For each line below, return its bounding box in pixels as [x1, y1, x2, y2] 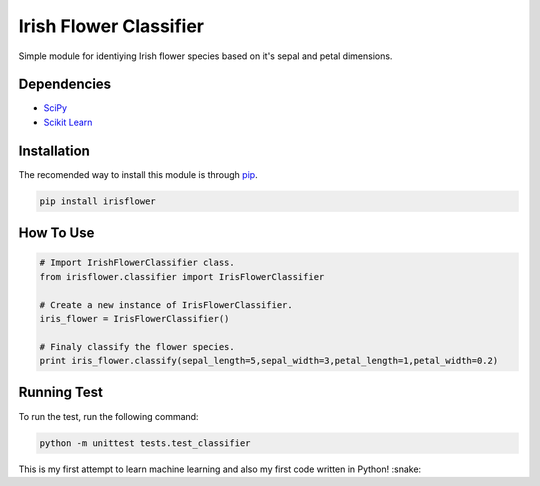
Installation [18, 142, 90, 159]
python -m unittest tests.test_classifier [39, 437, 251, 449]
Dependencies [18, 76, 112, 93]
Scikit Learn [43, 116, 93, 128]
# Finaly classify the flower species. [39, 341, 235, 352]
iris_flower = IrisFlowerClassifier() [39, 313, 230, 324]
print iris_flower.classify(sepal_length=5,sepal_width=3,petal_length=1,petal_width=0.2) [39, 355, 499, 367]
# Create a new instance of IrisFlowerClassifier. [39, 299, 294, 310]
